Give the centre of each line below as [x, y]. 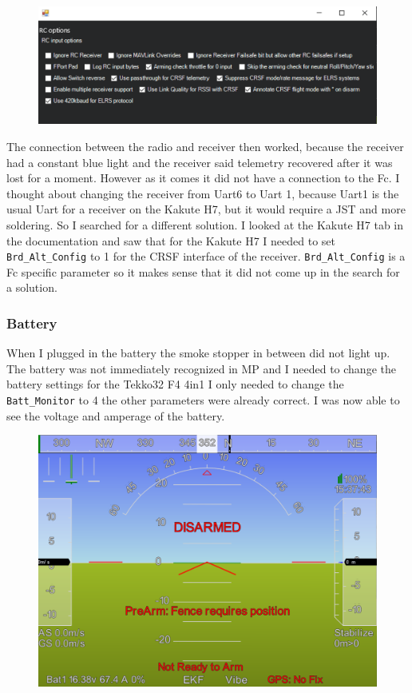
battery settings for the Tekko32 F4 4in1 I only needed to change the [175, 384]
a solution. [32, 287]
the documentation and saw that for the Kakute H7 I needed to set [171, 240]
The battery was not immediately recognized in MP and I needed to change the [201, 368]
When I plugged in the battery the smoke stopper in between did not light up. [198, 353]
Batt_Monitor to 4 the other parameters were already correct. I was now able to [203, 400]
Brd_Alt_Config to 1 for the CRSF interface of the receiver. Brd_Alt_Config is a [206, 256]
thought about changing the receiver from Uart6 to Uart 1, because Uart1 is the [203, 193]
